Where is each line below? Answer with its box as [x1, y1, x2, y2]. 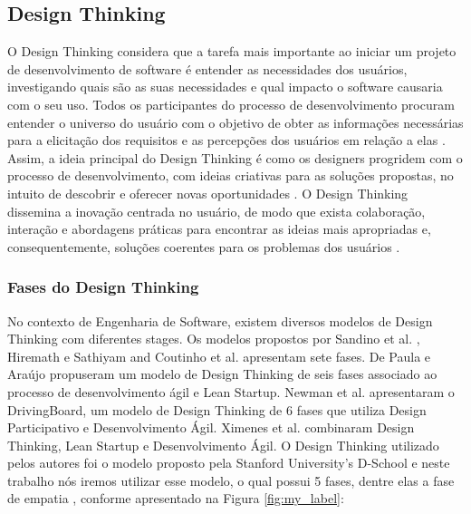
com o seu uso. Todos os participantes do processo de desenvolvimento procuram [7, 94, 455, 113]
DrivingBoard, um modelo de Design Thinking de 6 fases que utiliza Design [7, 400, 427, 419]
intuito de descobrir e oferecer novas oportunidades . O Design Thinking [7, 183, 409, 202]
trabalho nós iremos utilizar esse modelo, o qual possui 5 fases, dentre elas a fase [7, 470, 455, 490]
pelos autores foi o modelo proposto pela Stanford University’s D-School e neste [7, 453, 450, 472]
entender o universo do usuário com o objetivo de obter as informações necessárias [7, 112, 464, 131]
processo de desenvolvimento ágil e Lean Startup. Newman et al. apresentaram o [7, 382, 455, 401]
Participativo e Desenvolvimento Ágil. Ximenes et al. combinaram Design [7, 418, 415, 437]
